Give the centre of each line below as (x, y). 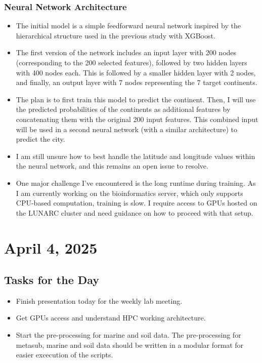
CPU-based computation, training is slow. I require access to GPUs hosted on (137, 203)
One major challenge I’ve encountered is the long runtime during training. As (136, 183)
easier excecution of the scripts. (64, 355)
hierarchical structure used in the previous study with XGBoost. (116, 35)
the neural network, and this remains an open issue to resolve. (112, 166)
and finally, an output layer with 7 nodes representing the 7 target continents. (137, 82)
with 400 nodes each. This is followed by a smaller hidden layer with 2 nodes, (136, 72)
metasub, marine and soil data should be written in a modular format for (130, 345)
